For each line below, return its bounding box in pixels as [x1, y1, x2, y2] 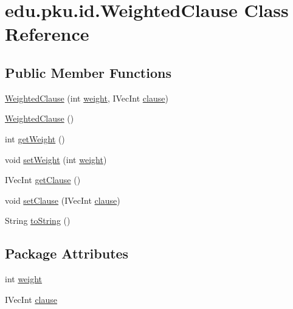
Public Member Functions [5, 63, 171, 82]
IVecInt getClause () [5, 173, 81, 186]
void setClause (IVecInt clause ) [5, 193, 120, 206]
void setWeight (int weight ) [5, 153, 107, 165]
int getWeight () [5, 132, 65, 145]
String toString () [5, 214, 71, 227]
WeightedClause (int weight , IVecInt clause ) [5, 91, 168, 104]
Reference [5, 21, 89, 46]
